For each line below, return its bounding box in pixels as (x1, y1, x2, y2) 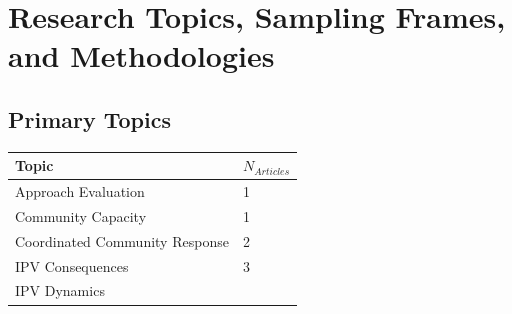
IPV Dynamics (15, 280, 105, 301)
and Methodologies (8, 35, 275, 76)
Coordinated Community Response (15, 230, 229, 251)
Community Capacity (15, 205, 147, 226)
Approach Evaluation (15, 181, 145, 202)
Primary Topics (8, 103, 172, 134)
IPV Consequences (15, 255, 129, 276)
